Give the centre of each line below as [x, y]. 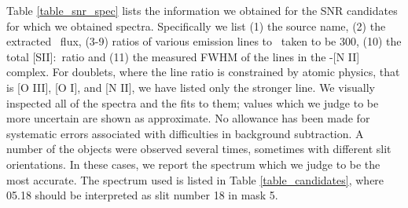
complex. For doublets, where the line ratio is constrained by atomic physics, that [203, 72]
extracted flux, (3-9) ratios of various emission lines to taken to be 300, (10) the [204, 41]
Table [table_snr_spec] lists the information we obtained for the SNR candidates [202, 10]
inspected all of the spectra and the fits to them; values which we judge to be [193, 102]
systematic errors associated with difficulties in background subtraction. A [185, 133]
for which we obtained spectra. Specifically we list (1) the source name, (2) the [196, 26]
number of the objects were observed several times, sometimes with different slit [199, 149]
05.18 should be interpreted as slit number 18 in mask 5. [142, 195]
